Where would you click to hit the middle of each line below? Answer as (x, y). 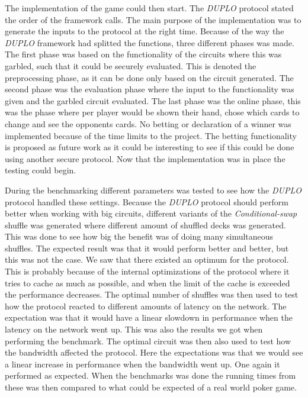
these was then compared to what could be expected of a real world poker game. (151, 387)
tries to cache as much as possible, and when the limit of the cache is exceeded (147, 283)
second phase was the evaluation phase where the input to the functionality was (150, 89)
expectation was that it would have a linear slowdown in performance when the (149, 317)
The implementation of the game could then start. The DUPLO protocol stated (149, 8)
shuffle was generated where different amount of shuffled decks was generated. (145, 225)
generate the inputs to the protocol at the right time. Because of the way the (145, 31)
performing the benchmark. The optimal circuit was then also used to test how (148, 340)
